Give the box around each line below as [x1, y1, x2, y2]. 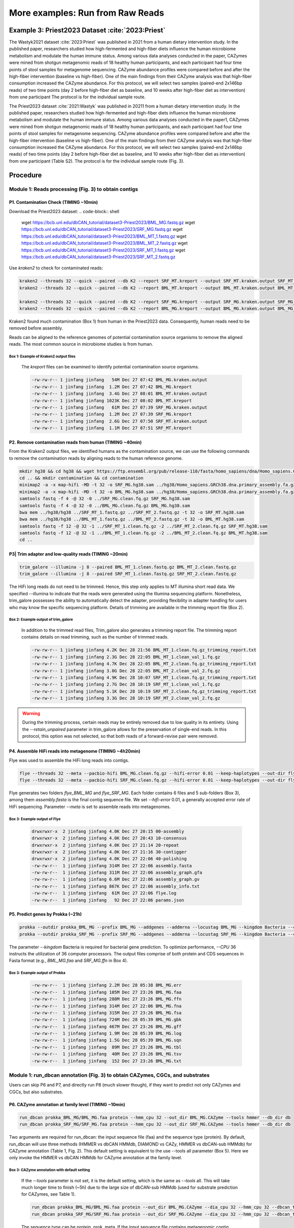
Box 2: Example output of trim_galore [9, 617, 73, 622]
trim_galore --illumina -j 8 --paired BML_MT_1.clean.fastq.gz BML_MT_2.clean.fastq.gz [19, 564, 237, 570]
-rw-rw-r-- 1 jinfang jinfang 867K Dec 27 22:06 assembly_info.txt [31, 883, 200, 889]
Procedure [9, 171, 42, 179]
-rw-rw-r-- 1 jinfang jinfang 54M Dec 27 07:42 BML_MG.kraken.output [31, 377, 208, 383]
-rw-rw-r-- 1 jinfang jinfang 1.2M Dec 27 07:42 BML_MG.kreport [31, 384, 192, 390]
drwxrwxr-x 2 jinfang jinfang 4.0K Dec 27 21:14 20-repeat [31, 842, 179, 848]
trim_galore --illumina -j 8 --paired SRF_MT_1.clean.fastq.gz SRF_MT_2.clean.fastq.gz [19, 571, 237, 577]
